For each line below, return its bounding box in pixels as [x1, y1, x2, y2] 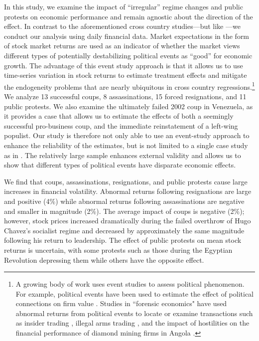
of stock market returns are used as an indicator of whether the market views [4, 40, 240, 51]
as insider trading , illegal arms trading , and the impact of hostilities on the [15, 318, 250, 328]
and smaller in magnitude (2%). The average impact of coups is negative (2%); [4, 205, 245, 216]
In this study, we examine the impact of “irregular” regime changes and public [4, 1, 243, 11]
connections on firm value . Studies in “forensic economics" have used [15, 298, 227, 309]
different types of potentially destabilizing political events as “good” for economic [4, 50, 253, 60]
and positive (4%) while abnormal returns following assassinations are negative [4, 195, 245, 206]
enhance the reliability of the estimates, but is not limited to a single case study [4, 140, 248, 150]
